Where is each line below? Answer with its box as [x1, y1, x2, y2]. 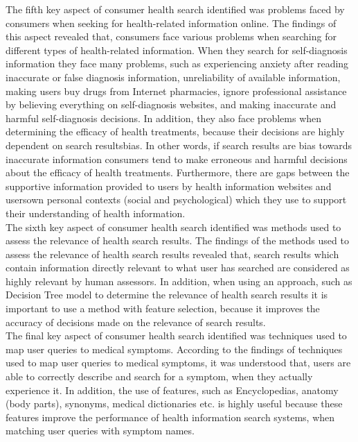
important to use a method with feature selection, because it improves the [6, 301, 320, 316]
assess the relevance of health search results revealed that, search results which [6, 246, 339, 261]
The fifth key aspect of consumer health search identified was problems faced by [6, 2, 345, 16]
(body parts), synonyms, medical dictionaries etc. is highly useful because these [6, 396, 343, 411]
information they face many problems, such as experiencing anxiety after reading [6, 56, 349, 71]
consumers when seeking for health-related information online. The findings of [6, 15, 337, 30]
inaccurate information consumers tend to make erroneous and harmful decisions [6, 151, 348, 166]
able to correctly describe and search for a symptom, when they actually [6, 369, 313, 384]
